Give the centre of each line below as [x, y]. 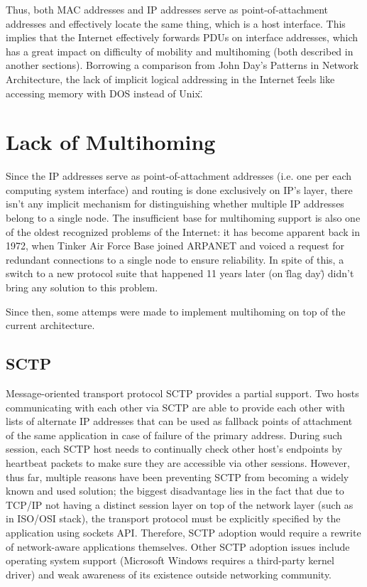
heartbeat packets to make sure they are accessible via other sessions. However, [178, 462]
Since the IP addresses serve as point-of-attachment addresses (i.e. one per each [179, 176]
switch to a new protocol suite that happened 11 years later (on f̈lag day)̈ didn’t [180, 273]
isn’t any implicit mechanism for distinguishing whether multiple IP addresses [175, 204]
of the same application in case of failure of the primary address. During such [174, 435]
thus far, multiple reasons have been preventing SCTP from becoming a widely [177, 476]
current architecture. [50, 325]
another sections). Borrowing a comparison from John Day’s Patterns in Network [182, 65]
